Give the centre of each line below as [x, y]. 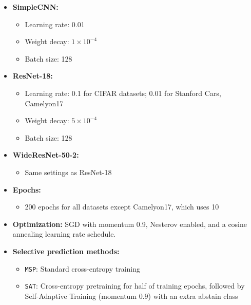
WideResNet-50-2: [46, 155]
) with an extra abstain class [193, 296]
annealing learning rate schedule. [64, 234]
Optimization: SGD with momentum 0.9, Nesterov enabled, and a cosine [130, 224]
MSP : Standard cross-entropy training [83, 268]
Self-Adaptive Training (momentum [81, 296]
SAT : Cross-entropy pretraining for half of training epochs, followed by [135, 286]
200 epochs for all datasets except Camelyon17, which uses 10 [122, 207]
